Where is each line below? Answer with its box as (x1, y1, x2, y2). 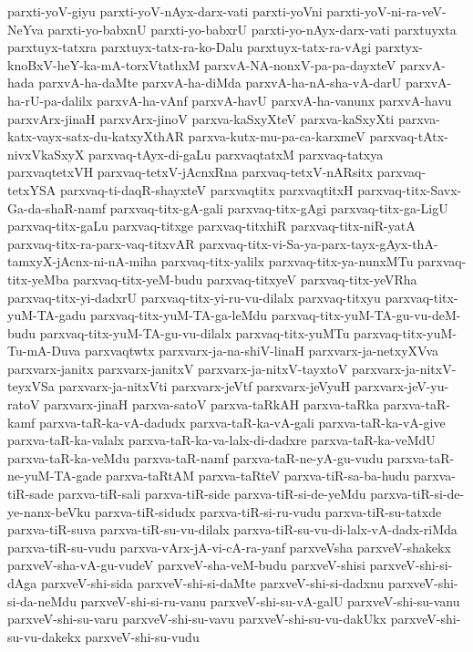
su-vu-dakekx (7, 626, 81, 646)
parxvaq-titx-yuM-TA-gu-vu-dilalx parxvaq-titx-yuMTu (39, 323, 350, 342)
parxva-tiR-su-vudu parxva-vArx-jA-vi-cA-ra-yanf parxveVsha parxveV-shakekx (7, 537, 451, 556)
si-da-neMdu (7, 591, 77, 610)
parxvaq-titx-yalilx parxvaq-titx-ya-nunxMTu (160, 252, 414, 271)
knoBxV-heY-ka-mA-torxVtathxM (7, 55, 201, 74)
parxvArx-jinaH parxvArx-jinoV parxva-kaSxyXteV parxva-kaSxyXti (7, 109, 395, 128)
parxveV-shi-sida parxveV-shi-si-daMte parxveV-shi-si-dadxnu (40, 574, 385, 592)
